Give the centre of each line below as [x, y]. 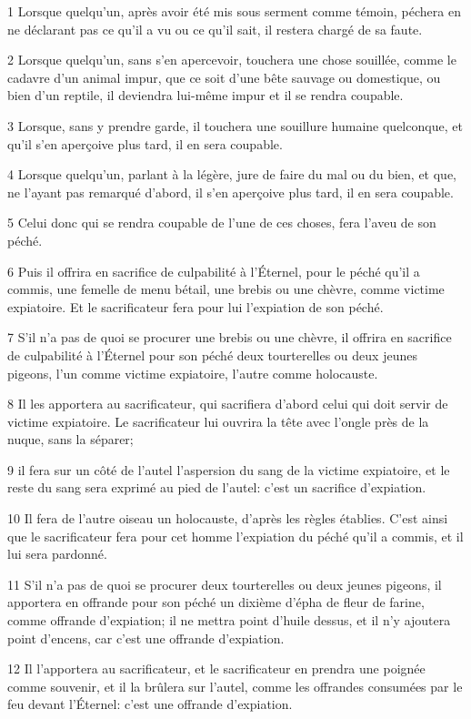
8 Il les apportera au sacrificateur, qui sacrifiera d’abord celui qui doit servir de [228, 404]
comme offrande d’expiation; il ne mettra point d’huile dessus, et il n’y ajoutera [229, 620]
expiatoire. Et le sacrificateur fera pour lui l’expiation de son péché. [195, 306]
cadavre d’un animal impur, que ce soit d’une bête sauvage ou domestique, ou [224, 77]
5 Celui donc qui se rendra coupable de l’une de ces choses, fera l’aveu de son [222, 223]
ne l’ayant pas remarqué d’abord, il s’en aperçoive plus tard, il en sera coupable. [230, 192]
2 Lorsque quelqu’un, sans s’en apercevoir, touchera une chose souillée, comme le [232, 60]
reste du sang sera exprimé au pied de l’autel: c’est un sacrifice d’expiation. [217, 487]
